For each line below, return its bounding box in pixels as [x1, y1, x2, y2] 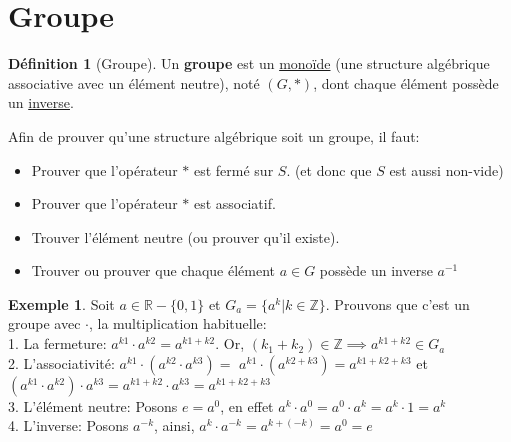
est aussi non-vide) [389, 159, 504, 180]
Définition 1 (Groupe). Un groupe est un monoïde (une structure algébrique [8, 53, 490, 74]
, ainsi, [154, 415, 195, 436]
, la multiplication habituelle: [88, 313, 267, 334]
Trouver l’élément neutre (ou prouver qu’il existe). [31, 226, 340, 247]
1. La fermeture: [8, 333, 107, 354]
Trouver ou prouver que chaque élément [31, 260, 276, 281]
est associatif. [193, 193, 276, 214]
